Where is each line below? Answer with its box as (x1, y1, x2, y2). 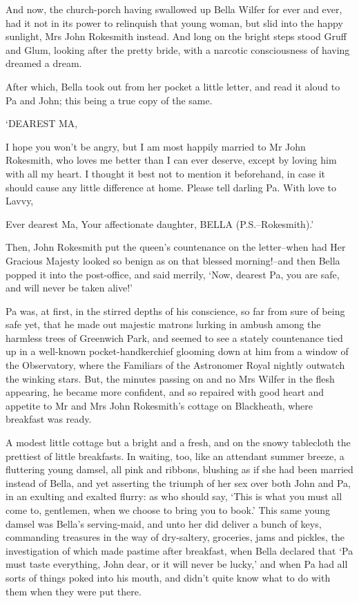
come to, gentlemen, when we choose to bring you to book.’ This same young (6, 503, 330, 517)
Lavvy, (6, 193, 34, 208)
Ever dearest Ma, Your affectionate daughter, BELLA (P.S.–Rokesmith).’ (6, 216, 314, 231)
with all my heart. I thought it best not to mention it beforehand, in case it (6, 166, 326, 180)
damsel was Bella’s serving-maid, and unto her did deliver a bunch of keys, (6, 516, 322, 530)
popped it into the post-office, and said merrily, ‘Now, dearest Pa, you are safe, (6, 267, 340, 281)
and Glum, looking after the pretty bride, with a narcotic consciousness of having (6, 42, 350, 57)
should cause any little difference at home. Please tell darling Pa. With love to (6, 180, 337, 194)
